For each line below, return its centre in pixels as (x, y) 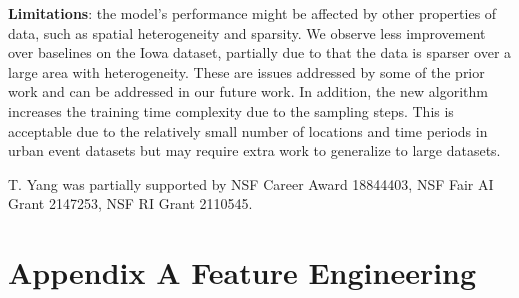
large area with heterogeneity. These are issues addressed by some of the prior (246, 71)
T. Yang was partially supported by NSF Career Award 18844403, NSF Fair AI (251, 183)
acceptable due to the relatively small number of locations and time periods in (248, 130)
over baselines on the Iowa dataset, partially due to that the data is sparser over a (260, 52)
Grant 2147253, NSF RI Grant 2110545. (130, 203)
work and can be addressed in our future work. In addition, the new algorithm (248, 91)
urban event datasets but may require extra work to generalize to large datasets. (254, 150)
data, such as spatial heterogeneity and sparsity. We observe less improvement (247, 32)
